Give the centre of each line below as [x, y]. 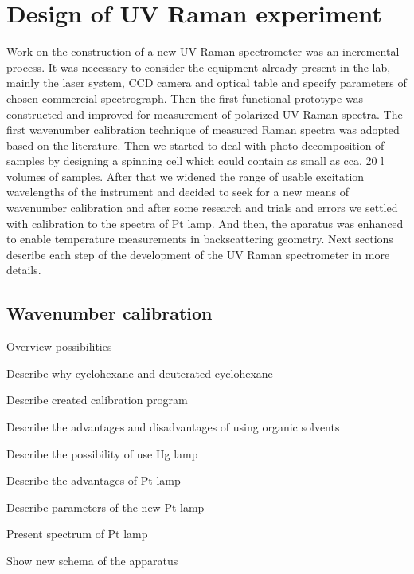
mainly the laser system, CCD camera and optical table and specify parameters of [207, 83]
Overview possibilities [59, 346]
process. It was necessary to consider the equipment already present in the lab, [199, 67]
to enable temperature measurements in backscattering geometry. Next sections [200, 239]
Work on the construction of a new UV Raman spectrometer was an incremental [203, 51]
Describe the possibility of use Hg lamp [102, 453]
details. [24, 270]
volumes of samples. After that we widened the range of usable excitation [186, 176]
